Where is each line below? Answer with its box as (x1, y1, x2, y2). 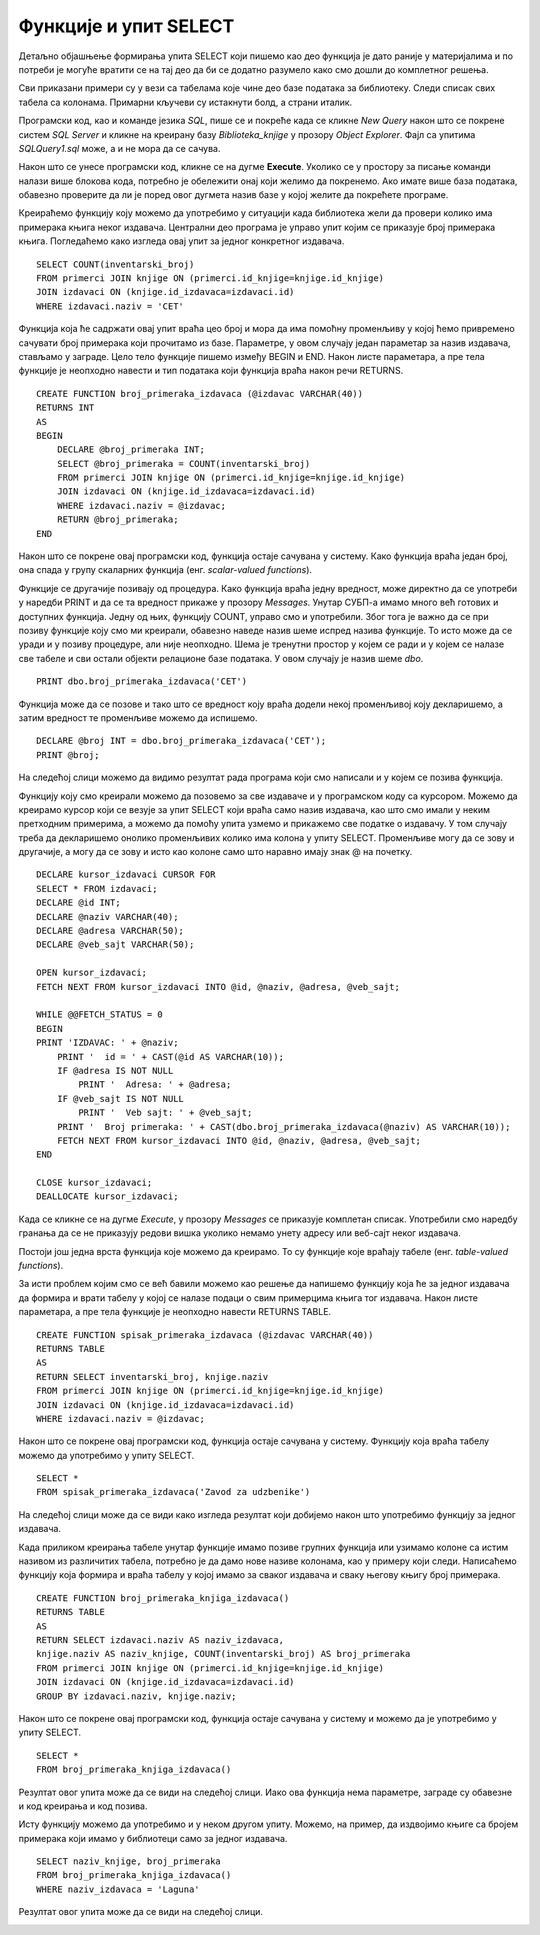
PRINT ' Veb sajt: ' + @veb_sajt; (78, 1107, 253, 1119)
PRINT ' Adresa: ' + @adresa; (78, 1079, 232, 1090)
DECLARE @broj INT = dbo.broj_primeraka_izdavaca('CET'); (36, 735, 327, 747)
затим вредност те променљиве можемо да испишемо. (18, 711, 259, 724)
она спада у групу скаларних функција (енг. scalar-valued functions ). (18, 564, 313, 576)
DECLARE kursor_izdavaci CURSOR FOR (36, 869, 216, 880)
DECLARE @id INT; (36, 897, 121, 909)
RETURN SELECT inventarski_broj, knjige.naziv (36, 1371, 269, 1382)
